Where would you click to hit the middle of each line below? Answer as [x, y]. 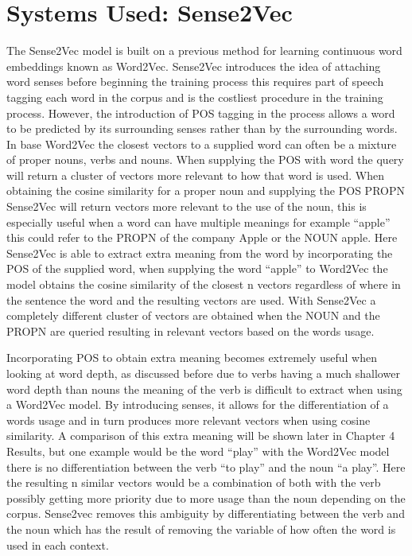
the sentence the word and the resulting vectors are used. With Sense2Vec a [191, 299]
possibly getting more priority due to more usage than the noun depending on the [206, 498]
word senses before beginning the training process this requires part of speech [195, 82]
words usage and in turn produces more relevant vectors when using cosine [189, 420]
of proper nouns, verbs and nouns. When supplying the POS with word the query [205, 159]
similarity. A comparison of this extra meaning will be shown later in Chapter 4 [201, 435]
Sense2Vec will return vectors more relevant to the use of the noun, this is [187, 206]
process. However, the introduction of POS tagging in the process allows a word [201, 113]
